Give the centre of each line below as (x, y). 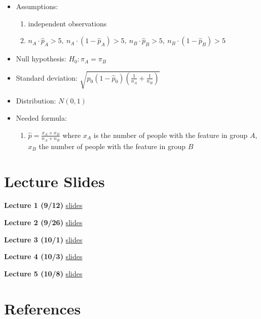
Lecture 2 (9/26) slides (43, 222)
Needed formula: (41, 117)
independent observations (67, 23)
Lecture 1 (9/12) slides (43, 205)
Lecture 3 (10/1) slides (43, 239)
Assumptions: (37, 6)
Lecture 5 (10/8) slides (43, 273)
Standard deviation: (47, 77)
